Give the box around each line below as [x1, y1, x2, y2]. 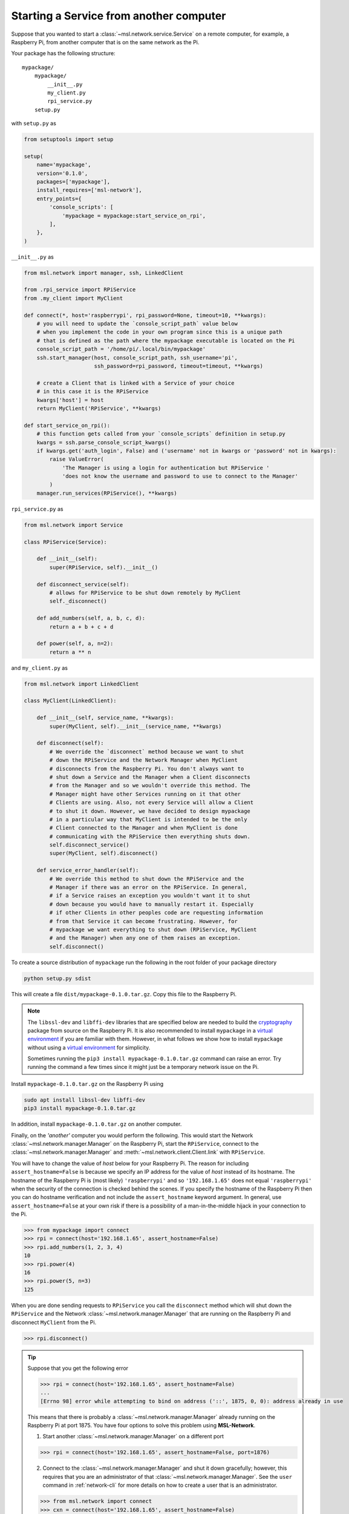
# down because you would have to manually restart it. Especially [49, 901, 254, 908]
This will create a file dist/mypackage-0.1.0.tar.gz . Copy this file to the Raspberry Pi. [11, 990, 237, 997]
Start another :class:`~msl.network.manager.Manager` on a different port [42, 1433, 224, 1440]
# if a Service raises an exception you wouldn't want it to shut [49, 892, 251, 899]
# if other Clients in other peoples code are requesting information [49, 909, 263, 916]
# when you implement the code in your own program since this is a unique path [36, 329, 282, 336]
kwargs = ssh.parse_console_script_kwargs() [36, 439, 171, 446]
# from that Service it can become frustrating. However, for [49, 917, 238, 925]
